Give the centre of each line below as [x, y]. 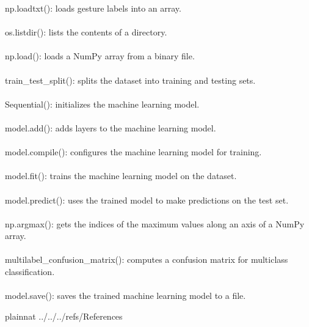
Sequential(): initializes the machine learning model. [102, 104]
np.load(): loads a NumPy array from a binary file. [100, 56]
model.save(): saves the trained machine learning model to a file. [125, 296]
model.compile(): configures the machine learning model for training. [133, 152]
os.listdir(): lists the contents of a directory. [86, 32]
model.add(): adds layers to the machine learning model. [111, 127]
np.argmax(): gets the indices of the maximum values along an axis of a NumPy [155, 223]
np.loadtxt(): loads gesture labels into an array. [93, 8]
